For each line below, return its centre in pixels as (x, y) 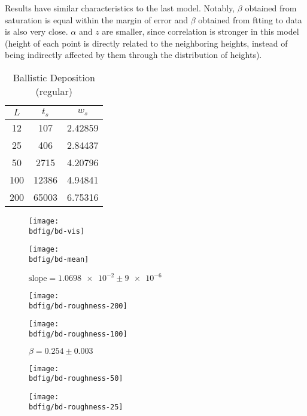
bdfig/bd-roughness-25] (76, 407)
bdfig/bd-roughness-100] (78, 334)
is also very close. (37, 31)
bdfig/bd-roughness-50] (76, 379)
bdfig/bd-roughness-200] (78, 306)
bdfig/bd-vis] (57, 231)
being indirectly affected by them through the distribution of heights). (133, 55)
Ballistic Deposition (54, 77)
